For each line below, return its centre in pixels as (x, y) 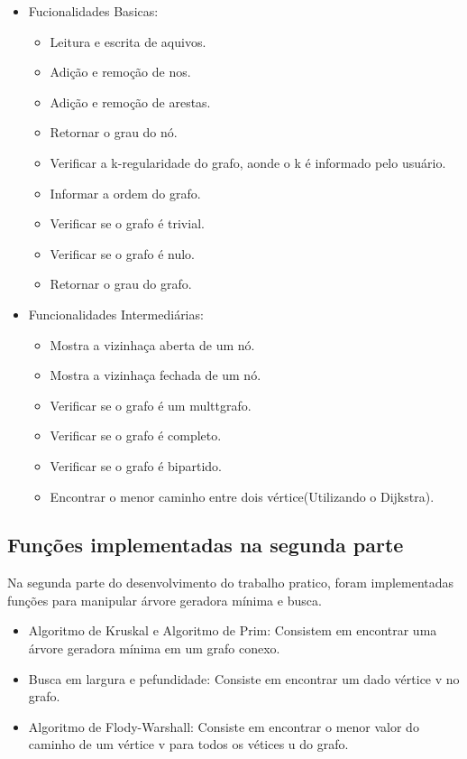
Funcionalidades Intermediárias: (116, 314)
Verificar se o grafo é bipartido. (136, 465)
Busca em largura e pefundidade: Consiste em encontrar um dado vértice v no (244, 678)
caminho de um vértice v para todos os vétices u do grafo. (188, 744)
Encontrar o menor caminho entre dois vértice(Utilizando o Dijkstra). (242, 496)
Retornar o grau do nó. (114, 132)
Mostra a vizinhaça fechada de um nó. (156, 375)
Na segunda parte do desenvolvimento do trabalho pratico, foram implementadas (231, 583)
